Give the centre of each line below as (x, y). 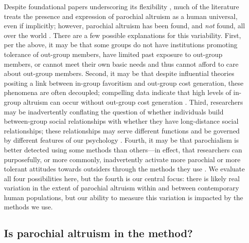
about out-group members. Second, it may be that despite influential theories (119, 73)
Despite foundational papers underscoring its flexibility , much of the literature (122, 6)
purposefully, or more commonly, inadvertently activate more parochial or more (122, 159)
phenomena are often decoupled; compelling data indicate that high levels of (118, 92)
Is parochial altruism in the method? (98, 233)
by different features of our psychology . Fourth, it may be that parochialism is (121, 140)
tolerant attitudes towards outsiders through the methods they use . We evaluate (124, 169)
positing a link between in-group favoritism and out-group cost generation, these (124, 83)
